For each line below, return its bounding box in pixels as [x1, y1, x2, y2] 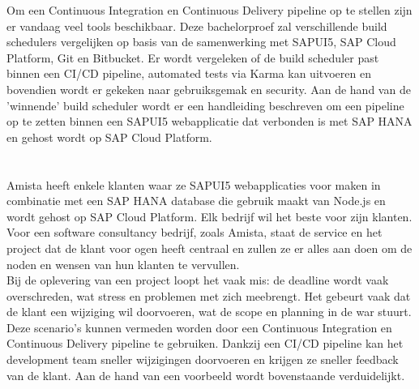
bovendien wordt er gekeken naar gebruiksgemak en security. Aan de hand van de [6, 80, 411, 97]
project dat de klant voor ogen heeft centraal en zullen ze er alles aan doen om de [6, 239, 413, 256]
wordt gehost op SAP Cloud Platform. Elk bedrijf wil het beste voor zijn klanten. [6, 207, 413, 224]
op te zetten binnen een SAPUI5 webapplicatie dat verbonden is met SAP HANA [6, 113, 413, 130]
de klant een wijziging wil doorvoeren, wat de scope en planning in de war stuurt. [6, 303, 412, 320]
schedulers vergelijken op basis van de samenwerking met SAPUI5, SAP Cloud [6, 33, 396, 50]
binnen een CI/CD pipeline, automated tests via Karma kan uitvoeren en [6, 65, 371, 82]
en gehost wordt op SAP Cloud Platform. [6, 128, 212, 145]
